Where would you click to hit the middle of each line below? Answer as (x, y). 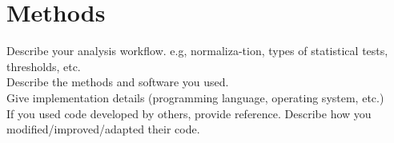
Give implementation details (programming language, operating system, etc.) (195, 97)
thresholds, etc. (44, 66)
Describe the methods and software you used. (118, 82)
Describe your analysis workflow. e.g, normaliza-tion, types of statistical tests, (197, 51)
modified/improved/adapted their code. (103, 129)
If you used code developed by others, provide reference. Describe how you (189, 113)
